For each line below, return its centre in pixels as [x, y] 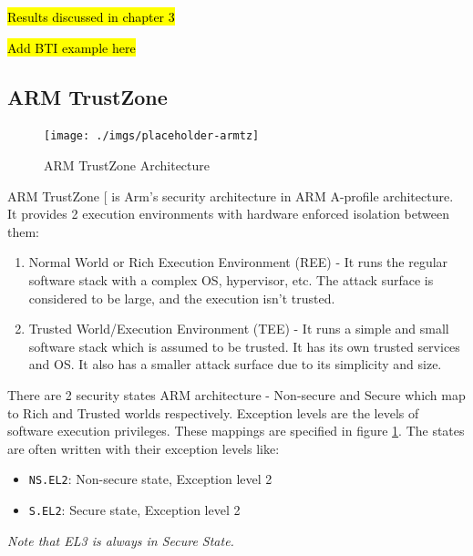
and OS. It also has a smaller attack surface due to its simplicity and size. [235, 364]
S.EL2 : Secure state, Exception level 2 [134, 510]
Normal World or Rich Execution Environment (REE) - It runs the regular [238, 262]
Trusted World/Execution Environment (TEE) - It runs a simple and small [239, 329]
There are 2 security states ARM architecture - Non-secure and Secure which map [236, 394]
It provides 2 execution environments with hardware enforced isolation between [228, 214]
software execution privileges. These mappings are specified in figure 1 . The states [236, 431]
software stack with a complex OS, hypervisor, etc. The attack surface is [231, 280]
